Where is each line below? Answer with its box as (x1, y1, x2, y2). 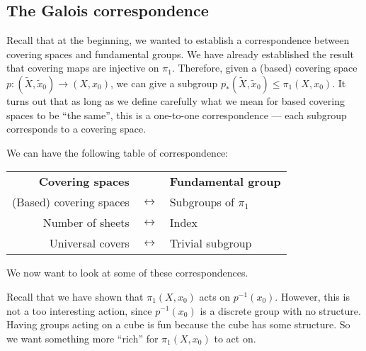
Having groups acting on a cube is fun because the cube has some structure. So (6, 317, 350, 332)
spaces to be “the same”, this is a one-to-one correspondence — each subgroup (6, 107, 347, 122)
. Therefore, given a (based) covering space (171, 60, 358, 75)
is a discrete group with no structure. (200, 303, 361, 318)
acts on (199, 289, 231, 303)
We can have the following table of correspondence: (6, 145, 229, 160)
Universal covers (49, 235, 130, 252)
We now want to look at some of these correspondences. (6, 265, 248, 280)
